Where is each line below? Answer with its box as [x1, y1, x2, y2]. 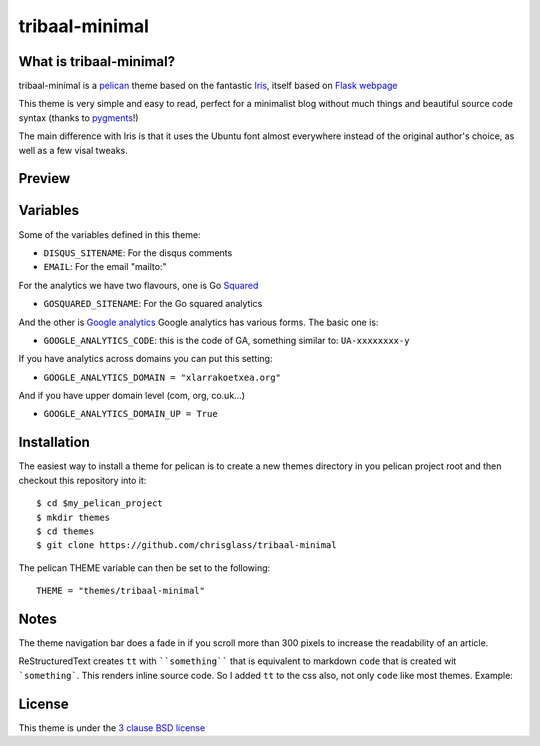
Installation [18, 434, 90, 451]
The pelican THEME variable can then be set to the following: [18, 561, 271, 574]
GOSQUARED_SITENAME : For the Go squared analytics [43, 298, 263, 310]
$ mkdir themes [36, 511, 111, 523]
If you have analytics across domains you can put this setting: [18, 353, 273, 365]
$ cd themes [36, 525, 95, 537]
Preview [18, 170, 71, 187]
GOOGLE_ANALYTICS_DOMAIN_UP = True [43, 408, 219, 420]
